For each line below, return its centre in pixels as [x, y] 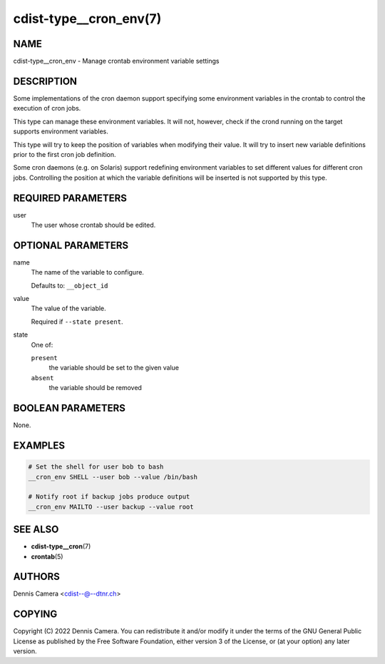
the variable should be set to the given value [114, 368]
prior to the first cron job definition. [65, 154]
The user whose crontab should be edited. [93, 225]
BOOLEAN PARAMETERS [70, 408]
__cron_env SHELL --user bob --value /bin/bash [113, 477]
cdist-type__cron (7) [61, 546]
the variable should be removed [96, 388]
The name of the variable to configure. [87, 272]
